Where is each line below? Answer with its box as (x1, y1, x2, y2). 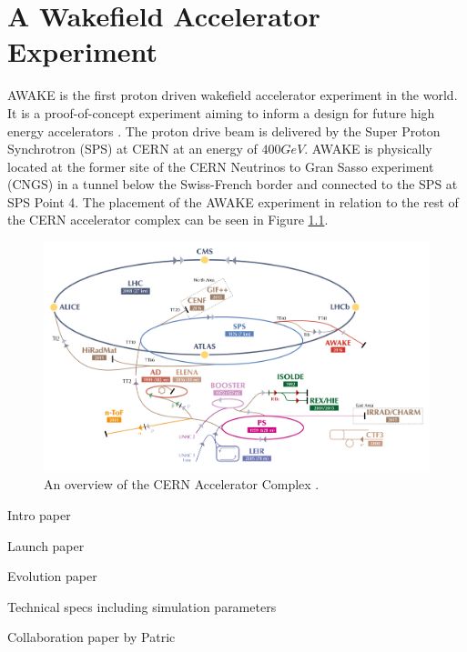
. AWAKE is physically (304, 139, 432, 158)
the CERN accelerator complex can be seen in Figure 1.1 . (7, 210, 329, 229)
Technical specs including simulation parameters (7, 597, 277, 616)
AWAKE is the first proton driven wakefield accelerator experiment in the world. (7, 85, 458, 105)
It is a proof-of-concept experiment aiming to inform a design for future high (7, 103, 435, 122)
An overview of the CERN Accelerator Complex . (44, 475, 320, 494)
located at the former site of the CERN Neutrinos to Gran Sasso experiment (7, 156, 434, 176)
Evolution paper (7, 567, 97, 586)
